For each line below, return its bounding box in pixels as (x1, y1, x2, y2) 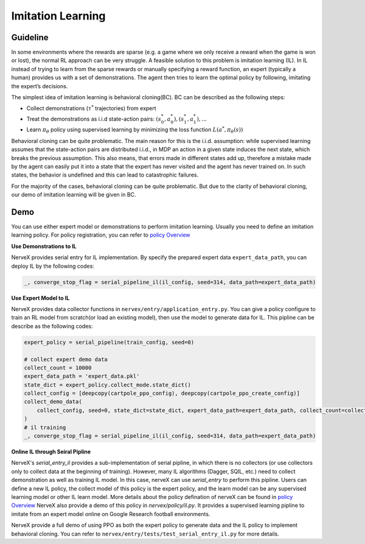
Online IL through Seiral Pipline (11, 448, 91, 455)
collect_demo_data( (24, 399, 82, 405)
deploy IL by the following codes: (11, 262, 94, 270)
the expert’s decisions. (11, 82, 68, 89)
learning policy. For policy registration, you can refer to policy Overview (11, 231, 191, 239)
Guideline (11, 32, 49, 43)
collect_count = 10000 (24, 364, 92, 371)
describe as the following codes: (11, 323, 94, 330)
